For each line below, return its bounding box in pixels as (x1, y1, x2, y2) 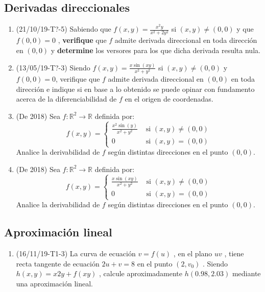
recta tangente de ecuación (16, 258, 100, 269)
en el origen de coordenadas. (125, 93, 213, 104)
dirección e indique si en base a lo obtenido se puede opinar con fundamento (16, 83, 255, 94)
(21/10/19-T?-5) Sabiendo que (16, 23, 111, 34)
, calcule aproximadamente (99, 268, 183, 279)
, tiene (224, 248, 244, 259)
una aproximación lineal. (16, 278, 93, 288)
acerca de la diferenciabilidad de (16, 93, 117, 104)
